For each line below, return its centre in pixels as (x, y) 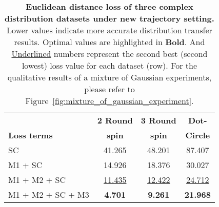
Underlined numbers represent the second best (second (109, 54)
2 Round (115, 120)
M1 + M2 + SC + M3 (49, 194)
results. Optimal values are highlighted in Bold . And (109, 42)
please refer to (109, 89)
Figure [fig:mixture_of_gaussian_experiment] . (109, 101)
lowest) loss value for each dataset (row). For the (109, 65)
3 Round (158, 120)
